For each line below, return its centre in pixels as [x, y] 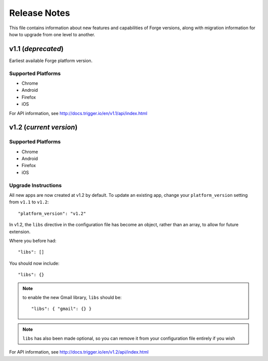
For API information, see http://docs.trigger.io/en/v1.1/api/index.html [78, 113]
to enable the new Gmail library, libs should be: [72, 297]
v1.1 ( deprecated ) [36, 49]
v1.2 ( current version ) [43, 127]
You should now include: [34, 263]
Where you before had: [33, 241]
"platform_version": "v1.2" [52, 213]
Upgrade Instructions [35, 185]
